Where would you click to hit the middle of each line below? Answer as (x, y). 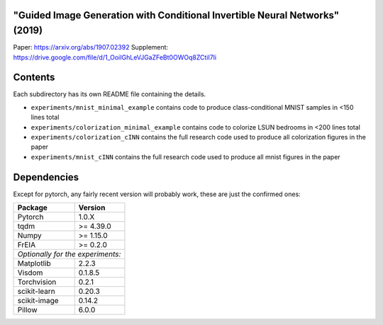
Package (32, 207)
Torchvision (37, 282)
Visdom (30, 273)
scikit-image (38, 301)
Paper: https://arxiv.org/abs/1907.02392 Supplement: (91, 47)
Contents (34, 78)
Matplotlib (34, 263)
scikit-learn (37, 292)
